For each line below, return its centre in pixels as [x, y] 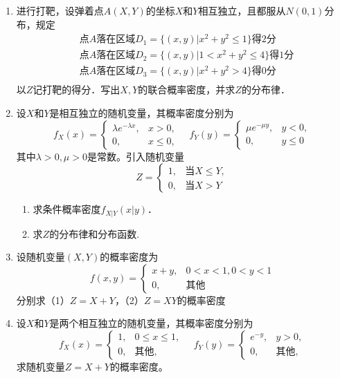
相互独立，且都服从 [242, 10]
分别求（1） [43, 300]
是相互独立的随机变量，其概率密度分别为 [142, 112]
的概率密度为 [129, 257]
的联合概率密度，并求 [187, 89]
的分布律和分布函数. [95, 233]
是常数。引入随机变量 [135, 156]
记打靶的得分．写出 [77, 89]
